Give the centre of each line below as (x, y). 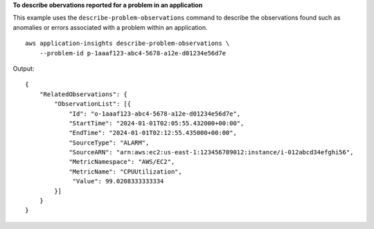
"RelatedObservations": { (83, 94)
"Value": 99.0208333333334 (118, 181)
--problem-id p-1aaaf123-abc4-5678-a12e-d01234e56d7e (133, 53)
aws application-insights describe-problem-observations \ (127, 44)
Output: (24, 68)
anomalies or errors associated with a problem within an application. (110, 27)
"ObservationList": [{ (93, 104)
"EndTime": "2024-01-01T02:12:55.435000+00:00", (153, 133)
